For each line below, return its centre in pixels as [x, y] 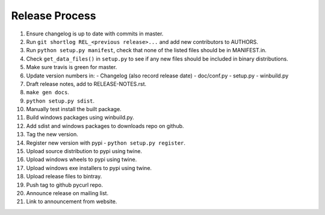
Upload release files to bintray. [64, 177]
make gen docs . [48, 92]
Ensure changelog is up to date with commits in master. [95, 34]
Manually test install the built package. [74, 109]
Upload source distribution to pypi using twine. [84, 151]
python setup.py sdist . [60, 101]
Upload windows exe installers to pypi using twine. [89, 168]
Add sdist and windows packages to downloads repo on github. [105, 126]
